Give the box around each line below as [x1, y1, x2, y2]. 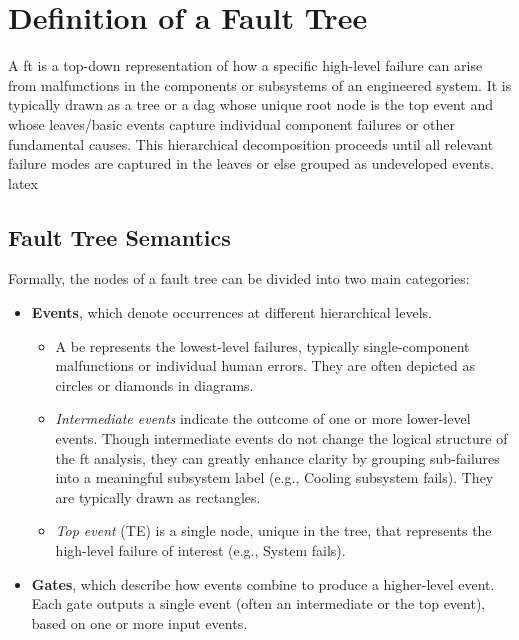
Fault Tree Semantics [8, 221, 231, 252]
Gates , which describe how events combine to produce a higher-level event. [31, 573, 495, 594]
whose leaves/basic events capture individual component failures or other [8, 113, 455, 134]
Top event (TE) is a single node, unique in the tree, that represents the [55, 520, 492, 541]
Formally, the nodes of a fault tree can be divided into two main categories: [8, 268, 470, 289]
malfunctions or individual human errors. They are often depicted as [55, 355, 475, 376]
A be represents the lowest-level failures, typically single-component [55, 335, 470, 356]
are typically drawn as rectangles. [55, 486, 261, 507]
